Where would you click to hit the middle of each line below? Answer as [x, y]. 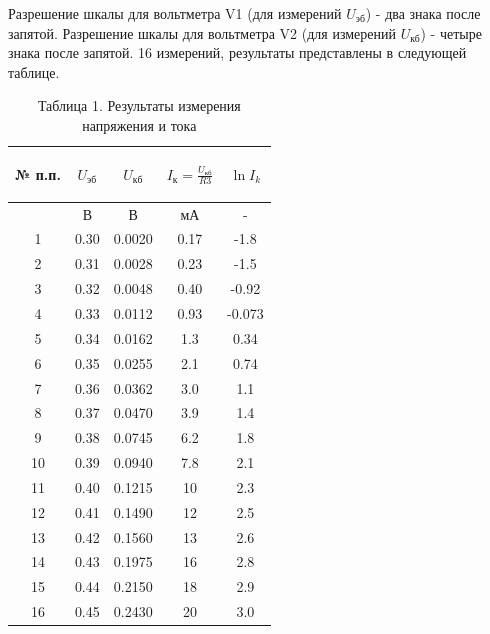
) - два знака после [423, 13]
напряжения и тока [139, 124]
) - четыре [451, 32]
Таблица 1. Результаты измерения [139, 105]
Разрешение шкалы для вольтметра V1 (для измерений [175, 13]
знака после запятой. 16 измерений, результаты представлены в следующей [237, 52]
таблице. [34, 71]
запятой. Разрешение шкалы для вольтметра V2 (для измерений [202, 32]
